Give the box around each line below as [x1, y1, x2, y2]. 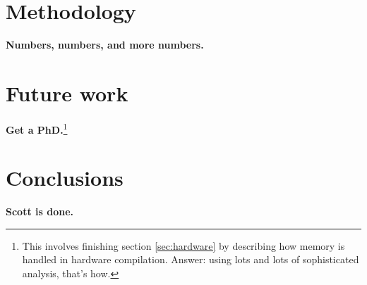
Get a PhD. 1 [6, 120, 68, 137]
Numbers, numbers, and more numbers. [6, 37, 204, 52]
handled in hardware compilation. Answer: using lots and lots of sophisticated [22, 252, 359, 267]
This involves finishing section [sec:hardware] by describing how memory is [22, 238, 345, 253]
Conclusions [6, 163, 124, 192]
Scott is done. [6, 204, 73, 219]
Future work [6, 78, 128, 107]
